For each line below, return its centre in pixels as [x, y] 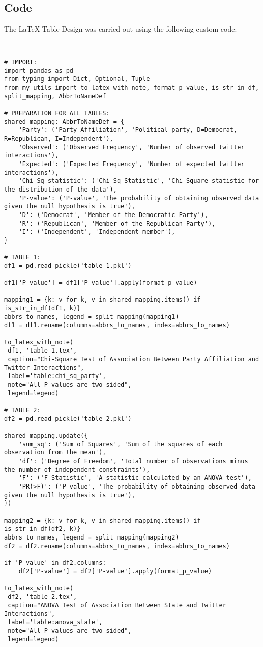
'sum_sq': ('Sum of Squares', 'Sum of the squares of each [121, 444]
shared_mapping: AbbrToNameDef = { [64, 122]
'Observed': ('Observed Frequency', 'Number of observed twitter [131, 147]
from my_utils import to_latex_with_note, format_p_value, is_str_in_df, [132, 88]
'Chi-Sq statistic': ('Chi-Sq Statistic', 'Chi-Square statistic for [139, 181]
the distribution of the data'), [61, 189]
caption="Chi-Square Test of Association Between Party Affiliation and [134, 359]
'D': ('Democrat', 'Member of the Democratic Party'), [113, 215]
